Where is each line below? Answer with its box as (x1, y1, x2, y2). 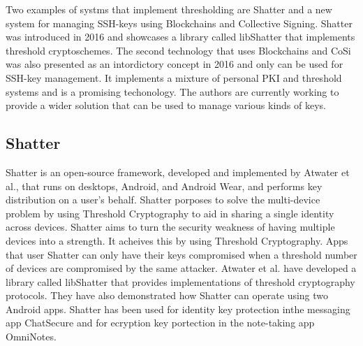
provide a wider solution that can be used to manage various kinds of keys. (6, 98, 327, 113)
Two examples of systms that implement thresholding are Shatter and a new (6, 2, 332, 16)
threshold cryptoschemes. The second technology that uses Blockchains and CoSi (6, 43, 351, 57)
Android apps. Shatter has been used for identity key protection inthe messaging (6, 301, 350, 316)
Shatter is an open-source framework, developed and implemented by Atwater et (6, 164, 350, 179)
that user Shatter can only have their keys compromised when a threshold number (6, 247, 357, 261)
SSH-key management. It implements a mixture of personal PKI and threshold (6, 70, 342, 85)
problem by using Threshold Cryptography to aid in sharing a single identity (6, 206, 334, 220)
